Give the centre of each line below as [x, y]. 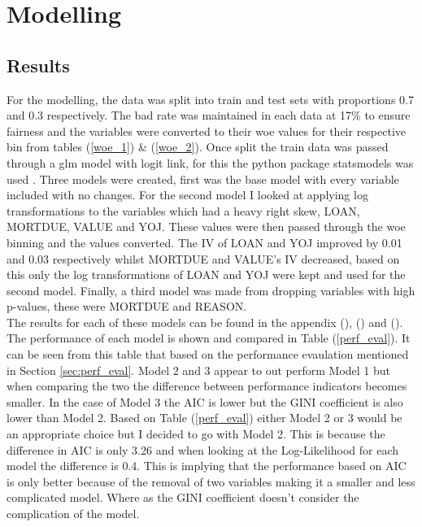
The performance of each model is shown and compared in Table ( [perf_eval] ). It [209, 338]
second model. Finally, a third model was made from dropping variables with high [211, 290]
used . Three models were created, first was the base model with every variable [203, 179]
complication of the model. [73, 514]
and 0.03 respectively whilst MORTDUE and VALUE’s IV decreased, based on [203, 258]
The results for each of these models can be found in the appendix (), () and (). [205, 322]
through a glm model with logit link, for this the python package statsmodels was [210, 162]
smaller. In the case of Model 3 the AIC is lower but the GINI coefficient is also [205, 401]
